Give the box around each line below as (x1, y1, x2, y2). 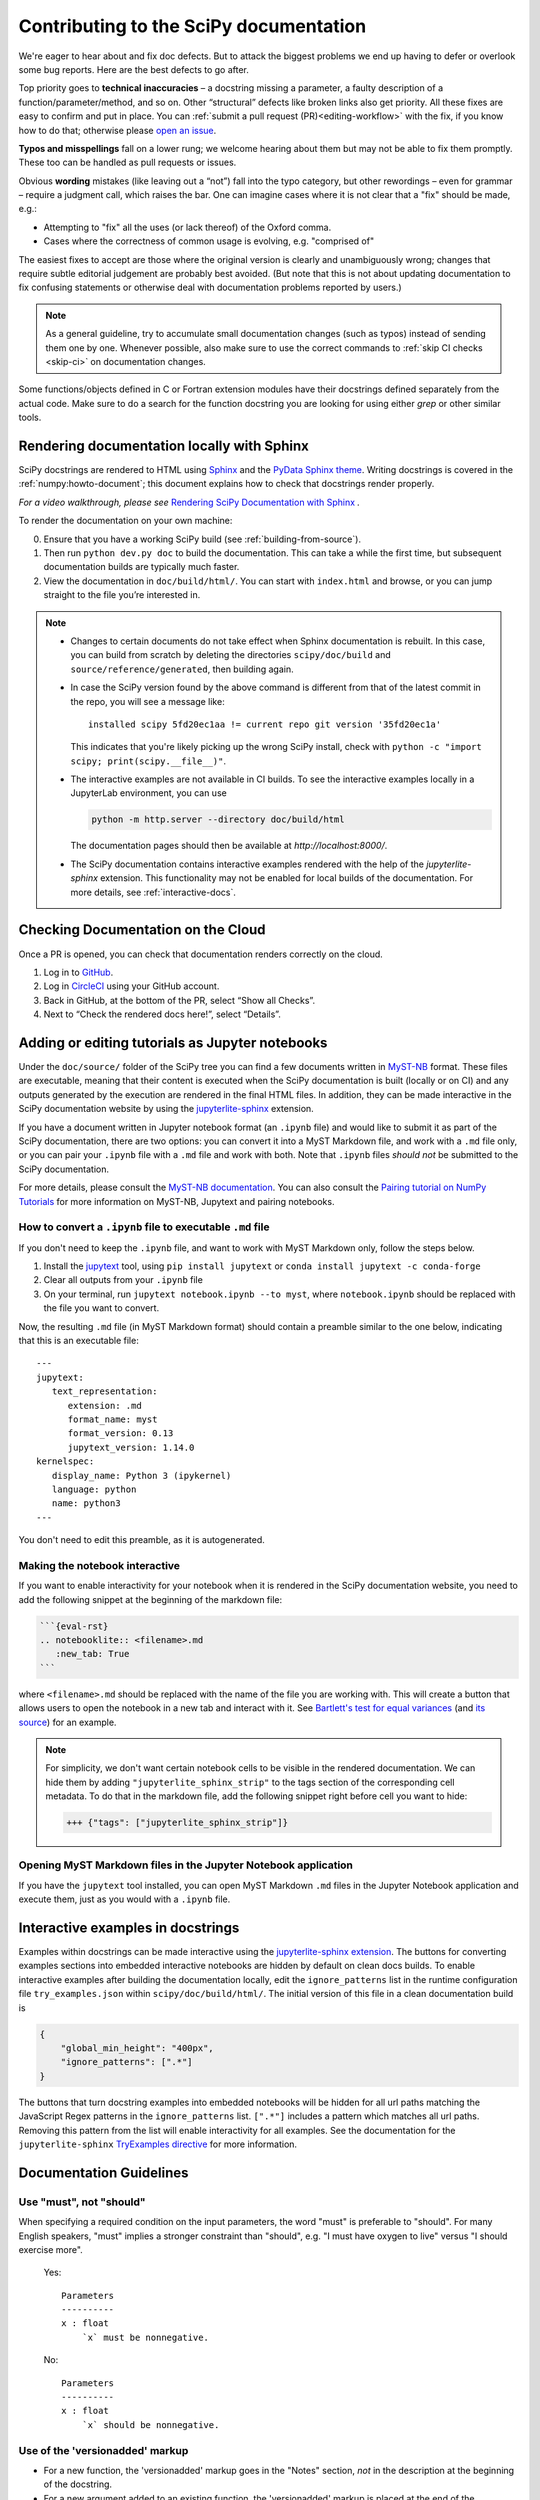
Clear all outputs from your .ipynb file (43, 1274, 204, 1286)
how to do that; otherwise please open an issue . (18, 124, 217, 136)
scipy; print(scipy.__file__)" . (70, 755, 227, 767)
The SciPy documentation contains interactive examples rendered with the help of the (70, 858, 425, 870)
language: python (51, 1483, 137, 1495)
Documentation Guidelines (18, 2164, 189, 2181)
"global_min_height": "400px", (60, 2043, 214, 2054)
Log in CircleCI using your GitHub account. (43, 980, 220, 992)
